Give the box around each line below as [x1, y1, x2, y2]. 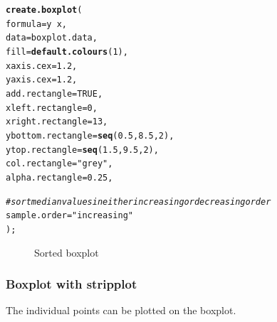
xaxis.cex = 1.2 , [6, 60, 78, 71]
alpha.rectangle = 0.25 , [6, 172, 113, 183]
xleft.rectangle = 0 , [6, 102, 98, 113]
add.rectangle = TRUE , [6, 88, 103, 99]
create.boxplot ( [6, 5, 83, 15]
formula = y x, [6, 18, 67, 29]
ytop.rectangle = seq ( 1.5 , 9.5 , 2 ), [6, 144, 159, 155]
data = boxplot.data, [6, 33, 98, 43]
